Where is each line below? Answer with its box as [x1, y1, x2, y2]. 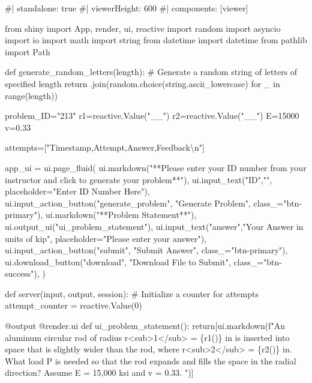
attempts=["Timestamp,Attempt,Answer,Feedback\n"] [5, 141, 205, 154]
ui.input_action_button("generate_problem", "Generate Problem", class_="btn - [5, 196, 302, 209]
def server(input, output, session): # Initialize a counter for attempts [5, 287, 259, 300]
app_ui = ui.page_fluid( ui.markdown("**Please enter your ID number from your [5, 161, 307, 173]
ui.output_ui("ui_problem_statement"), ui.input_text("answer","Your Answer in [5, 220, 304, 232]
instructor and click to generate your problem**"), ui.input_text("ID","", [5, 173, 272, 185]
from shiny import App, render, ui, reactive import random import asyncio [5, 22, 281, 34]
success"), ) [5, 267, 46, 280]
